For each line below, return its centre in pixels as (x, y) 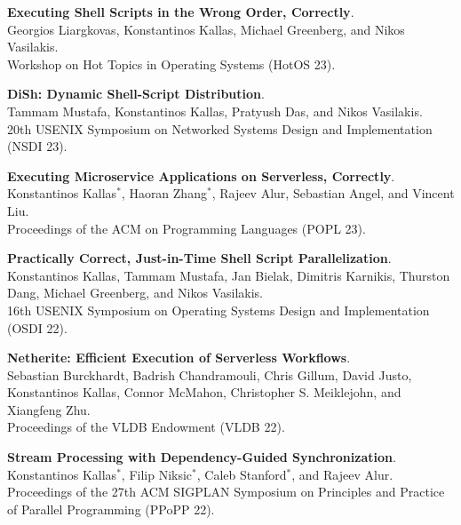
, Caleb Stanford (242, 474)
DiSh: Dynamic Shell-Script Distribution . (136, 94)
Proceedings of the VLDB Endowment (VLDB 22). (146, 427)
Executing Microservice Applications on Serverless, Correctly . (201, 175)
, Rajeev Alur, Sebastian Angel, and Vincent (333, 193)
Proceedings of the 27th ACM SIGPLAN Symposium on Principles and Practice (226, 492)
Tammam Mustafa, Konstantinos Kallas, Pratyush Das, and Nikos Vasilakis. (215, 111)
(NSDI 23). (37, 146)
